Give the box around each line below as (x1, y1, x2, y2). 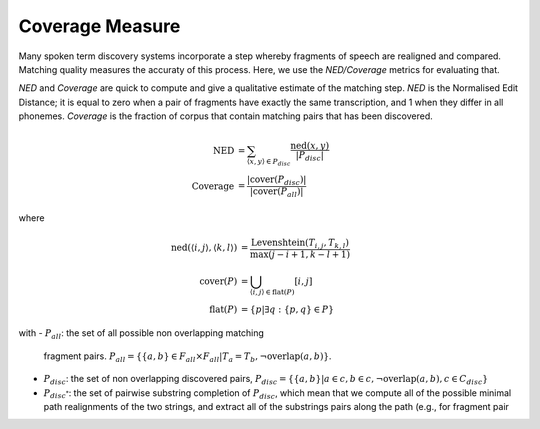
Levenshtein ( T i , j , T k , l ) (250, 236, 350, 250)
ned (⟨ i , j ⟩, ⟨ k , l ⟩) (170, 242, 238, 254)
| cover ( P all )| (249, 186, 304, 199)
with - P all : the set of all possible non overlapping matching (18, 327, 265, 342)
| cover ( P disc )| (246, 174, 307, 188)
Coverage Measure (18, 15, 181, 37)
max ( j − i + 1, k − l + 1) (250, 248, 350, 260)
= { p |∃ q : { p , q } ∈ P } (240, 303, 335, 315)
